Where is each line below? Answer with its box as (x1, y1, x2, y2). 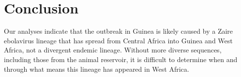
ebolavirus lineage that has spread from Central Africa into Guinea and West (4, 35, 233, 45)
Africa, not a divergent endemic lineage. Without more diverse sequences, (4, 45, 222, 55)
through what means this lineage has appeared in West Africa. (4, 64, 189, 74)
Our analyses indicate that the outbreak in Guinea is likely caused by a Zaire (4, 26, 233, 36)
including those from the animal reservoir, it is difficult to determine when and (4, 54, 238, 64)
